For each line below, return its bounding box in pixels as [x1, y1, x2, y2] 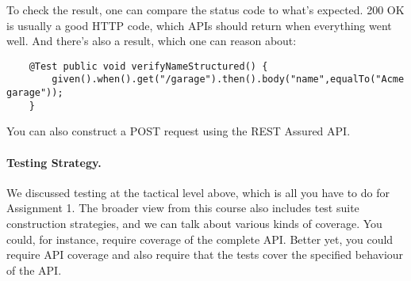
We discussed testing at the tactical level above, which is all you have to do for [6, 184, 390, 200]
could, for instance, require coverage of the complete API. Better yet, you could [6, 230, 394, 247]
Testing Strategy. [6, 154, 102, 170]
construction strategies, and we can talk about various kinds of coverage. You [6, 215, 382, 231]
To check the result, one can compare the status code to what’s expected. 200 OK [6, 2, 405, 17]
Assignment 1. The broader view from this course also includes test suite [6, 199, 359, 216]
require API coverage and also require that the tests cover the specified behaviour [6, 246, 404, 263]
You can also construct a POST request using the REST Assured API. [6, 123, 351, 139]
